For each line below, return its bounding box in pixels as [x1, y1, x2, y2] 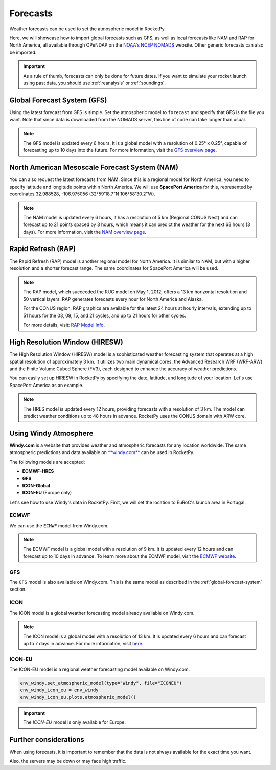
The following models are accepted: [9, 459, 85, 465]
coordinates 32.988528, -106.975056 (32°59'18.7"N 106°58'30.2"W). [9, 191, 156, 197]
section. [9, 586, 27, 593]
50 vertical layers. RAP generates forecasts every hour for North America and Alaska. [23, 296, 203, 302]
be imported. [9, 49, 37, 55]
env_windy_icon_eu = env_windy [20, 687, 99, 693]
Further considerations [9, 735, 84, 744]
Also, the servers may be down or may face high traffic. [9, 758, 127, 764]
